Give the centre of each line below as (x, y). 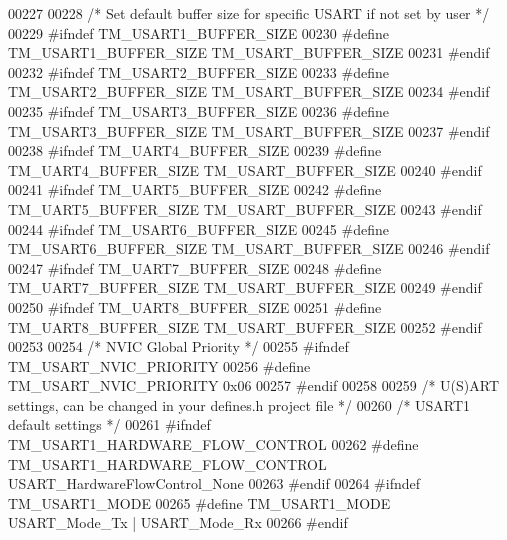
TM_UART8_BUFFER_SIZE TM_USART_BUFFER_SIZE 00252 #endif (245, 326)
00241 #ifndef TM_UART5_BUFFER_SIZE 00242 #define (195, 189)
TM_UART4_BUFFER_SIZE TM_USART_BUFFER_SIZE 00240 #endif (245, 169)
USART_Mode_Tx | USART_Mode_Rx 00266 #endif (178, 522)
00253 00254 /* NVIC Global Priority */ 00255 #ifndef (178, 346)
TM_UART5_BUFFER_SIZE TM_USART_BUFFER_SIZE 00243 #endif (245, 208)
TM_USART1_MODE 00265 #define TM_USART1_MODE (199, 502)
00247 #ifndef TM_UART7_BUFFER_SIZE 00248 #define (195, 267)
